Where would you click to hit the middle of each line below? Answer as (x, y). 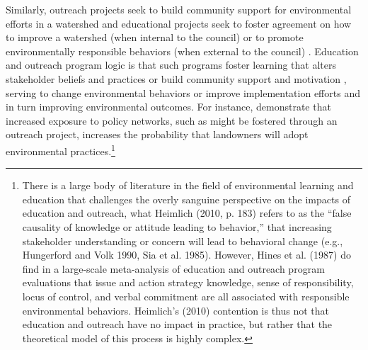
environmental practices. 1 (61, 149)
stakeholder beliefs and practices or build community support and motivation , (176, 78)
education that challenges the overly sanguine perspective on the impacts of (186, 199)
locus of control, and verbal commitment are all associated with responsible (186, 296)
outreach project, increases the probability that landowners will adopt (157, 134)
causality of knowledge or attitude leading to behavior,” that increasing (177, 226)
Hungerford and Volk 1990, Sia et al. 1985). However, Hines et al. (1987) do (186, 255)
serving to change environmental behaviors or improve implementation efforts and (183, 92)
